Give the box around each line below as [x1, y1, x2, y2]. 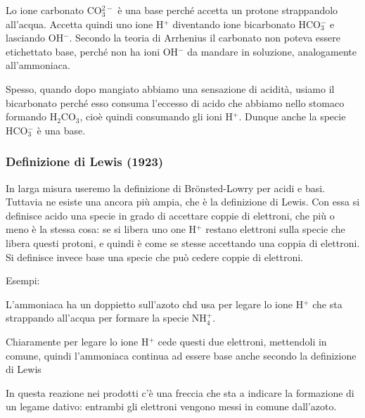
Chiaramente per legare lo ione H [6, 334, 149, 348]
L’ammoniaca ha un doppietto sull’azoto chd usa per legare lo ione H [6, 296, 304, 311]
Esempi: [6, 273, 40, 288]
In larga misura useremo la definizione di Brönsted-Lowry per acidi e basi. [6, 180, 325, 195]
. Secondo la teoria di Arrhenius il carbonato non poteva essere [69, 30, 340, 45]
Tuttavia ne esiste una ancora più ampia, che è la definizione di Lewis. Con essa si [6, 194, 360, 209]
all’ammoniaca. [6, 58, 70, 72]
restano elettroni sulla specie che [205, 222, 345, 236]
